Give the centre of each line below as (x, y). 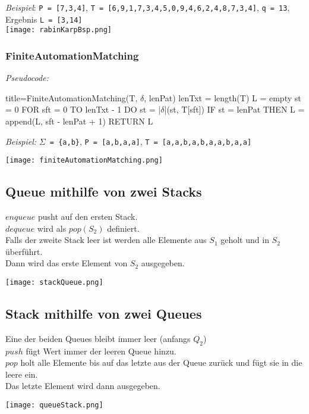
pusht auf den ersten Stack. (88, 217)
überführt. (24, 251)
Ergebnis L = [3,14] (44, 19)
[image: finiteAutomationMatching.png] (84, 161)
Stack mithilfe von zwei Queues (104, 314)
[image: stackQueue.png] (54, 283)
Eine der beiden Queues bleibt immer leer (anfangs (98, 338)
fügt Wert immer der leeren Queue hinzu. (101, 351)
